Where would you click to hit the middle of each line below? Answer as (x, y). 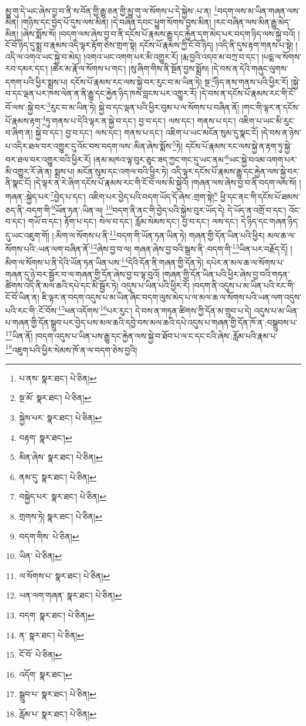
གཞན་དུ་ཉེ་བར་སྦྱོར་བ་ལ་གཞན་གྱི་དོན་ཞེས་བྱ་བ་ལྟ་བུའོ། (83, 274)
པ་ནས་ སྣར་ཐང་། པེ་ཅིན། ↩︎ (58, 378)
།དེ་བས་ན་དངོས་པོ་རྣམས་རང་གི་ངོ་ (247, 93)
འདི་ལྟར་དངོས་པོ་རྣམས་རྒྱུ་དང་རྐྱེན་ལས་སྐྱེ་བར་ (235, 171)
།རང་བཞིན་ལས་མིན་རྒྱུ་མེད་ (252, 22)
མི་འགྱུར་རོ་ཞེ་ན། (29, 171)
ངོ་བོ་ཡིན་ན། (22, 297)
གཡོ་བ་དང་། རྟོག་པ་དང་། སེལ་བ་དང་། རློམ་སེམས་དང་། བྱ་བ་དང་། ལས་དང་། (133, 221)
